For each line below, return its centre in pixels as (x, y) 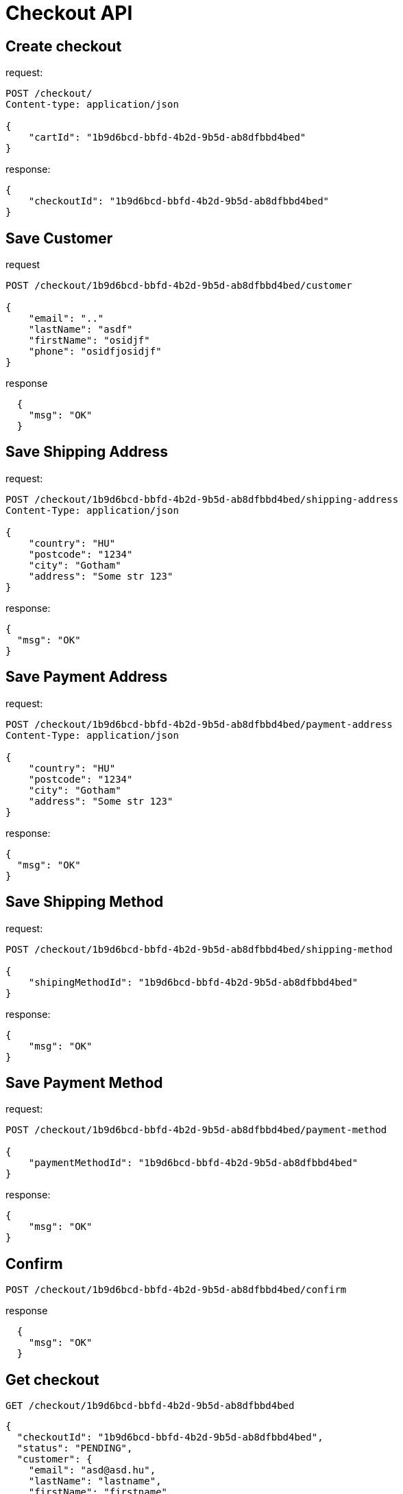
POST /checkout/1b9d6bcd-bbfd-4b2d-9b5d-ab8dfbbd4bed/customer (179, 286)
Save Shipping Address (87, 452)
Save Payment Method (84, 1082)
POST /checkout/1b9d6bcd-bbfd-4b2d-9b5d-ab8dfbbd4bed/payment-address (199, 724)
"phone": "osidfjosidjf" (95, 352)
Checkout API (69, 13)
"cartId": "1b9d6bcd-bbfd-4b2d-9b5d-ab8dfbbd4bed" (167, 138)
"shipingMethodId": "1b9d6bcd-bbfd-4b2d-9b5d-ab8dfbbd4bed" (193, 982)
